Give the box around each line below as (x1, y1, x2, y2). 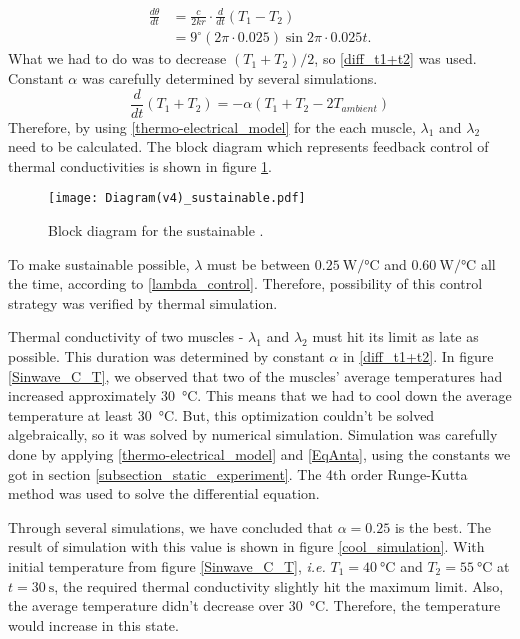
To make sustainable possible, (8, 253, 190, 274)
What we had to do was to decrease (8, 48, 227, 69)
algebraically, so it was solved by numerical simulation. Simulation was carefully (8, 424, 498, 445)
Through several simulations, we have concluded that (8, 516, 334, 537)
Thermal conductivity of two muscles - (8, 326, 244, 347)
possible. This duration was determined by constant (8, 346, 325, 367)
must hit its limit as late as (312, 326, 479, 347)
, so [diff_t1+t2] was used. (314, 48, 477, 69)
